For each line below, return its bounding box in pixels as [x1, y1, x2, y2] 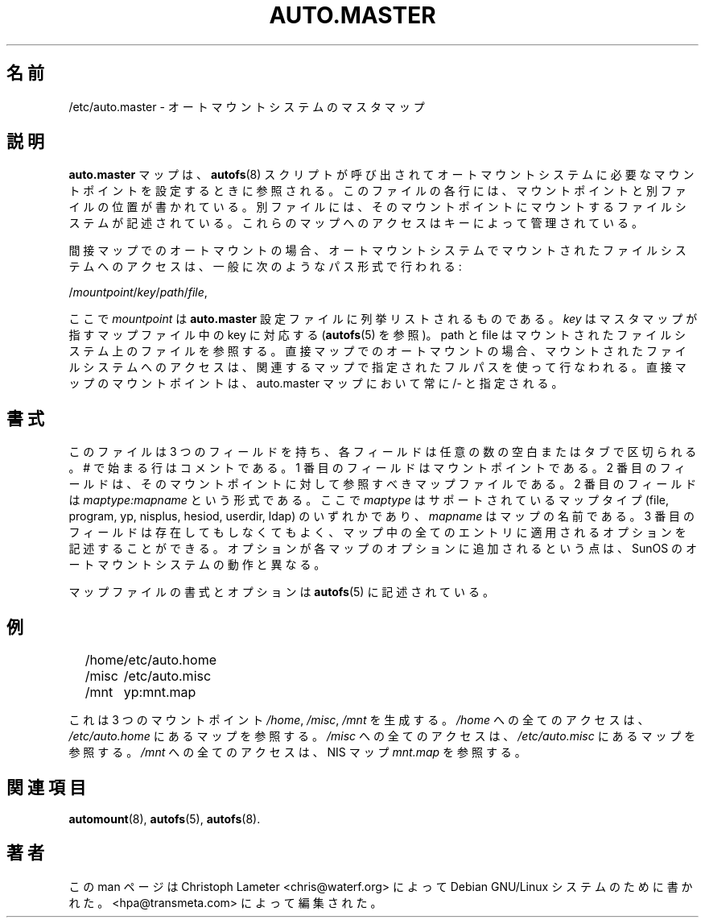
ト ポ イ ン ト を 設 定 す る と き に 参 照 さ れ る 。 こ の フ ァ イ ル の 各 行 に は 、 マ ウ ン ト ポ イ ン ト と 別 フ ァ [68, 184, 686, 198]
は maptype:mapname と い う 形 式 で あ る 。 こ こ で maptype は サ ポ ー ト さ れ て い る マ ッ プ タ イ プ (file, [68, 493, 670, 508]
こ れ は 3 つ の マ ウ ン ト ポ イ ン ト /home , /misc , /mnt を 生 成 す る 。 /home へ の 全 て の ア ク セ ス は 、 [68, 713, 649, 727]
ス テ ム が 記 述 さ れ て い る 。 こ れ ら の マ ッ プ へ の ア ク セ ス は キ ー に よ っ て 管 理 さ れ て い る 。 [68, 216, 643, 230]
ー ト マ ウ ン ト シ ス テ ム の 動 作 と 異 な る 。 [68, 557, 326, 572]
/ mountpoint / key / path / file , [68, 285, 208, 300]
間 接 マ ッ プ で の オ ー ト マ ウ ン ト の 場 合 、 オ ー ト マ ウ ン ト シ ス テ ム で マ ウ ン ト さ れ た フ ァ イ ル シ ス [68, 243, 686, 258]
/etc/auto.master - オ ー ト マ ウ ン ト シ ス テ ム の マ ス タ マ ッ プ [68, 99, 425, 114]
